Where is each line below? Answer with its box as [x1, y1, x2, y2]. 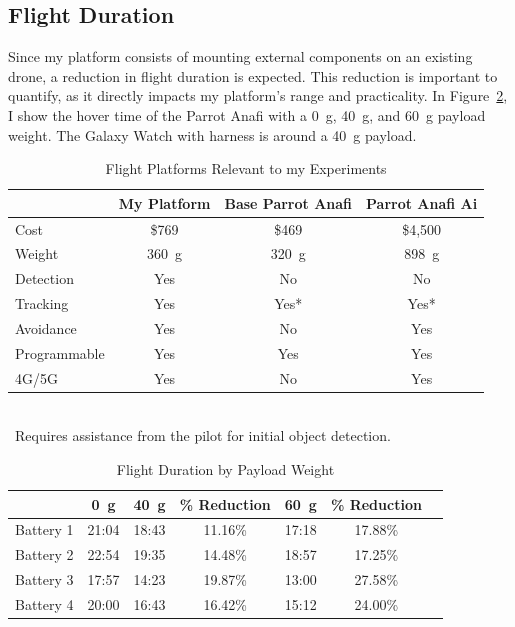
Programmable [15, 342, 105, 363]
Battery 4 [15, 593, 74, 614]
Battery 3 [15, 569, 74, 590]
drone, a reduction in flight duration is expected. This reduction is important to [8, 65, 498, 86]
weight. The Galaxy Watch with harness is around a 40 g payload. [8, 124, 417, 145]
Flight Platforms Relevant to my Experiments [105, 158, 387, 179]
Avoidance [15, 317, 77, 338]
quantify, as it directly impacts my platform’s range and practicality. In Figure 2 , [8, 85, 508, 106]
